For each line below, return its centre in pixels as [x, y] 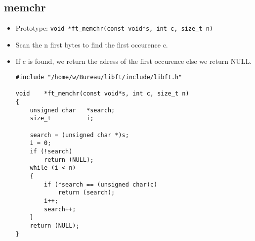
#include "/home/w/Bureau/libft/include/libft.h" [99, 77]
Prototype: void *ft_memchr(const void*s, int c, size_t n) [114, 28]
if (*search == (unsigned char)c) [101, 184]
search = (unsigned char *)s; [79, 135]
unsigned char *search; [72, 110]
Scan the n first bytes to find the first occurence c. [92, 44]
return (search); [86, 193]
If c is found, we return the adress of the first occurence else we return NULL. [134, 61]
